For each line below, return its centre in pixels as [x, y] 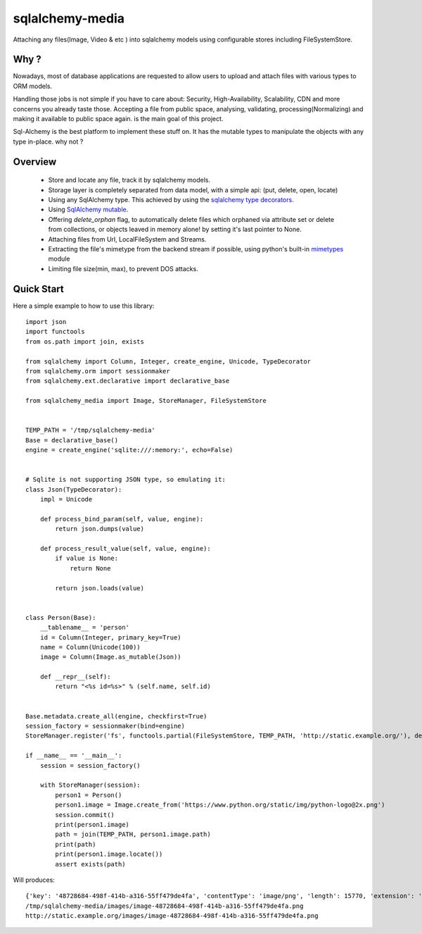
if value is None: [87, 559]
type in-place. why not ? [48, 142]
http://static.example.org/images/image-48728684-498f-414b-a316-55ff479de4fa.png [172, 916]
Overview [35, 162]
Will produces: [34, 880]
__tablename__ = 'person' [85, 628]
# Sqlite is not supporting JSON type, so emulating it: [126, 480]
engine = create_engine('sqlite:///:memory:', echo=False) [129, 450]
